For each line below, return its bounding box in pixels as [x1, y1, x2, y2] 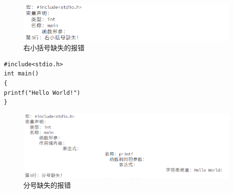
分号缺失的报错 [23, 180, 71, 190]
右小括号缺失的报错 [23, 43, 84, 53]
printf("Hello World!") [4, 89, 81, 96]
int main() [4, 70, 39, 77]
